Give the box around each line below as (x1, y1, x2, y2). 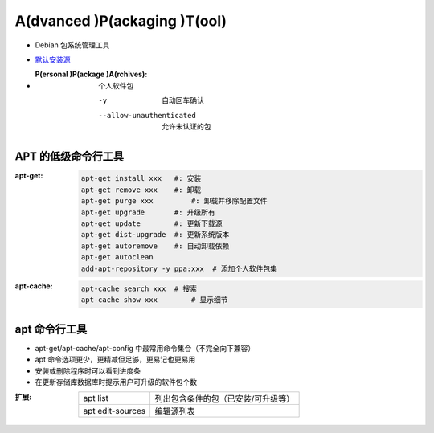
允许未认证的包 (162, 121, 211, 131)
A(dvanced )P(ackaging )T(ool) (14, 12, 227, 30)
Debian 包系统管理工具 (35, 40, 110, 50)
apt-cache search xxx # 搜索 (80, 284, 197, 293)
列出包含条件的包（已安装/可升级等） (154, 393, 295, 404)
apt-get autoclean (80, 253, 154, 262)
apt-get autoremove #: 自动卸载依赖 (80, 241, 230, 251)
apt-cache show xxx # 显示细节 (80, 296, 228, 304)
